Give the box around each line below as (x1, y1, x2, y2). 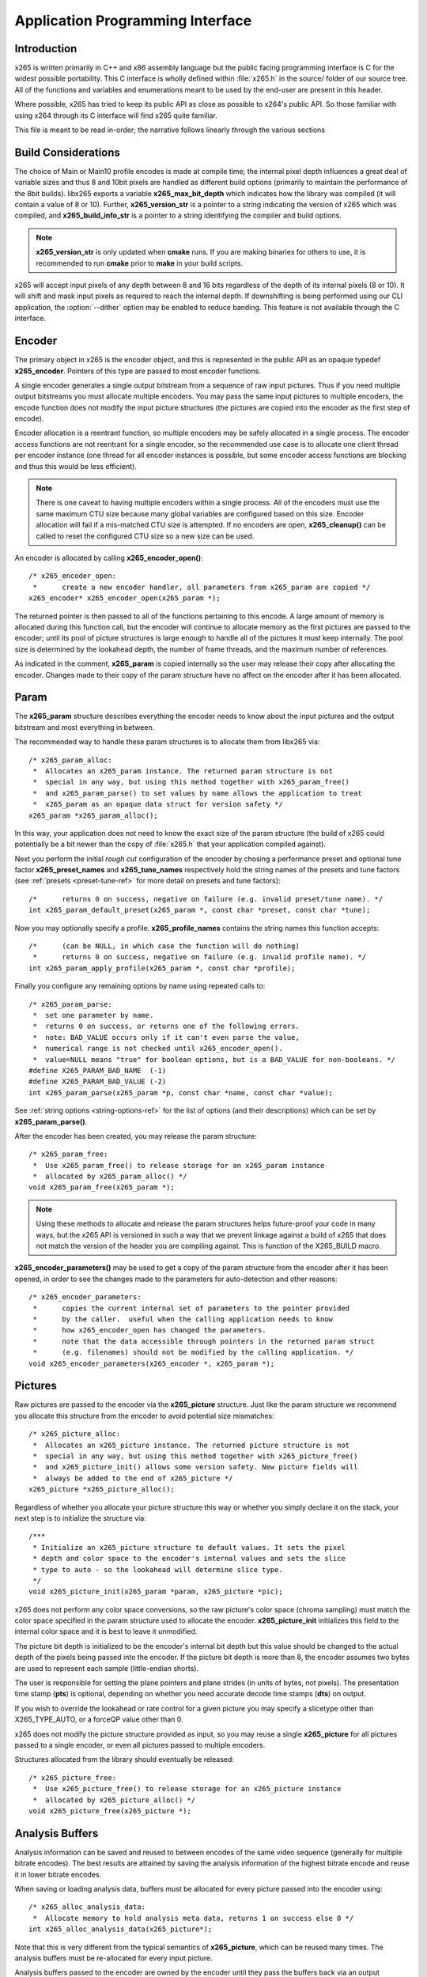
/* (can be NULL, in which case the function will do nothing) (28, 942, 300, 951)
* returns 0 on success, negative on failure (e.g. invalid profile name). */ (32, 953, 367, 962)
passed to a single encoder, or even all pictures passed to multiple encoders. (14, 1741, 266, 1749)
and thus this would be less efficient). (14, 461, 138, 471)
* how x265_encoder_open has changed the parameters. (32, 1325, 266, 1335)
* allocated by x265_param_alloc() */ (32, 1172, 187, 1181)
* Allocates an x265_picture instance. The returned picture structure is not (32, 1440, 350, 1450)
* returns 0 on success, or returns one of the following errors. (32, 1022, 300, 1031)
